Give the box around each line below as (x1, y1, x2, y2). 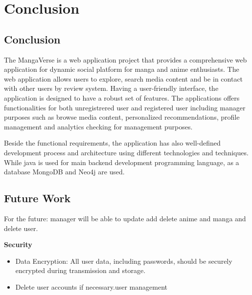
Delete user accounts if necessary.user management (15, 281, 167, 292)
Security (4, 239, 32, 250)
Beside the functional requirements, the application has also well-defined (4, 138, 221, 148)
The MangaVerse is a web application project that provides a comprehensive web (4, 54, 247, 64)
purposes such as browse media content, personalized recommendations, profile (4, 112, 240, 122)
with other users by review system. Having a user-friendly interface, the (4, 83, 219, 93)
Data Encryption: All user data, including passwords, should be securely (15, 255, 232, 266)
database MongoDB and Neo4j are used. (4, 167, 125, 177)
